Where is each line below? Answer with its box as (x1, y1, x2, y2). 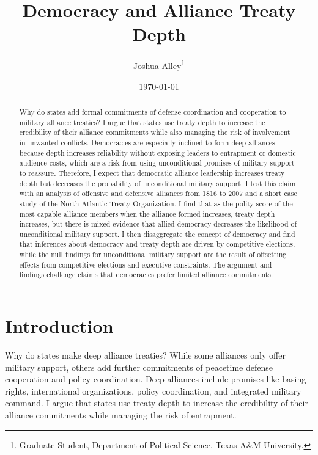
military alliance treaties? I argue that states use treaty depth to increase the (19, 117, 265, 127)
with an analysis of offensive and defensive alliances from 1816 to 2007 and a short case (19, 188, 297, 198)
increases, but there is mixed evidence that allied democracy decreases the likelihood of (19, 219, 297, 229)
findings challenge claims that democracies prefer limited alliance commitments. (19, 269, 273, 280)
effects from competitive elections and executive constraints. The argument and (19, 259, 272, 269)
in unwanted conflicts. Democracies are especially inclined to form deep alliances (19, 137, 275, 147)
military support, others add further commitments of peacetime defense (5, 360, 273, 373)
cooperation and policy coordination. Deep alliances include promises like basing (5, 373, 306, 385)
